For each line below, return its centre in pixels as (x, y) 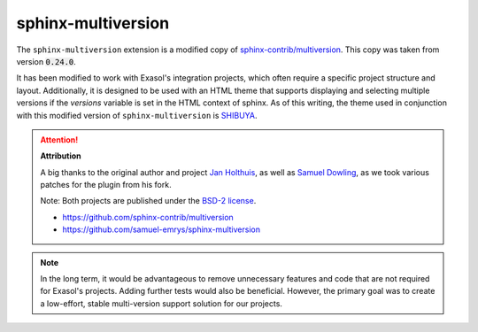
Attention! (59, 139)
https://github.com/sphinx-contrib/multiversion (148, 217)
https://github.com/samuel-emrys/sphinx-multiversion (162, 229)
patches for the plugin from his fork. (106, 185)
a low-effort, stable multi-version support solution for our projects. (162, 303)
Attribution (61, 156)
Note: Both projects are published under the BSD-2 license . (148, 201)
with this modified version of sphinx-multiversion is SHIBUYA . (137, 115)
